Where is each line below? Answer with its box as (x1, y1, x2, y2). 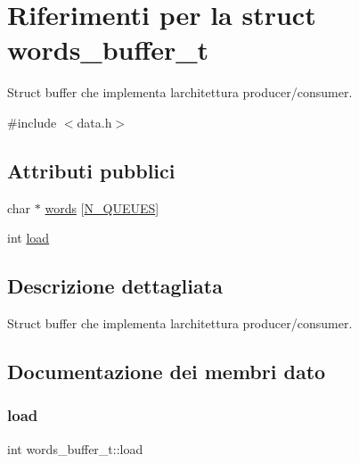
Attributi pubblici (7, 156, 175, 184)
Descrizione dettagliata (7, 272, 223, 300)
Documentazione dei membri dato (7, 358, 326, 385)
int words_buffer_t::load (7, 439, 143, 458)
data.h (77, 112, 112, 131)
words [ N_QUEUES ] (45, 198, 159, 217)
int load (7, 228, 50, 247)
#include (7, 112, 57, 131)
